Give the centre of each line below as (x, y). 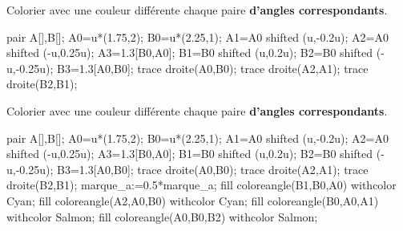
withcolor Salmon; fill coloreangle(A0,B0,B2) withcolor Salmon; (162, 216)
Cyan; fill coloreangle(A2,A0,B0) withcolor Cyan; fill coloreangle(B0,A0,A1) (193, 200)
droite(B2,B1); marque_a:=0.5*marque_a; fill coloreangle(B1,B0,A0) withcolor (201, 185)
